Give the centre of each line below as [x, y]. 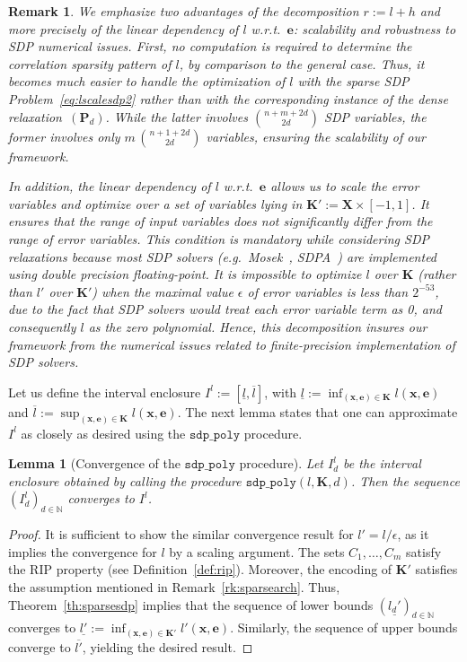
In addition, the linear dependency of [110, 186]
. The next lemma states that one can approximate [317, 411]
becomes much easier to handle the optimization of [147, 81]
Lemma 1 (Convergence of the [94, 463]
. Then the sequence [405, 480]
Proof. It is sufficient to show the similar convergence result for [181, 534]
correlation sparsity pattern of [90, 63]
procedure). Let [281, 463]
